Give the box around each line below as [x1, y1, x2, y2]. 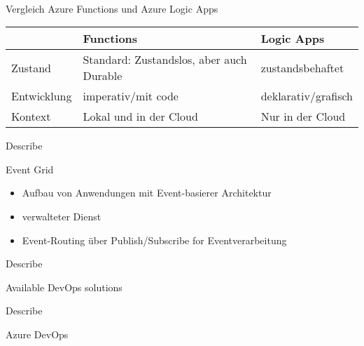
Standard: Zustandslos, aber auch [83, 51, 247, 68]
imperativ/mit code [83, 88, 178, 105]
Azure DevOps [6, 326, 69, 341]
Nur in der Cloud [260, 108, 346, 125]
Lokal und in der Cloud [83, 108, 198, 125]
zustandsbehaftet [260, 59, 344, 76]
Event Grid [6, 161, 54, 176]
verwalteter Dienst [22, 208, 101, 223]
